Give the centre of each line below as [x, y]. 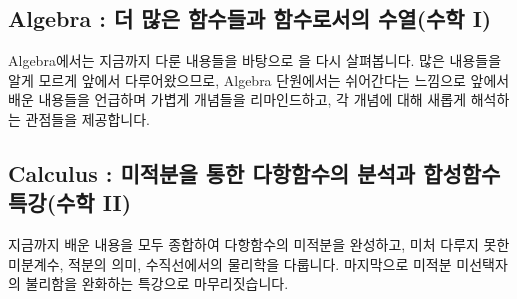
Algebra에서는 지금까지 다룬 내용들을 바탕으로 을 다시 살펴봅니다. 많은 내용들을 [255, 60]
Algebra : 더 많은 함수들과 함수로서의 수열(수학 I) [250, 18]
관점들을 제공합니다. [88, 118]
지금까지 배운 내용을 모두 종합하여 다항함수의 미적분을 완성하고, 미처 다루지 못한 [259, 244]
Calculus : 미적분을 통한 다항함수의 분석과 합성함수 [254, 172]
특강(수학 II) [70, 202]
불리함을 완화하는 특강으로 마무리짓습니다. [157, 283]
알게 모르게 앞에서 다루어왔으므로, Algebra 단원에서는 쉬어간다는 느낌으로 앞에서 [259, 79]
